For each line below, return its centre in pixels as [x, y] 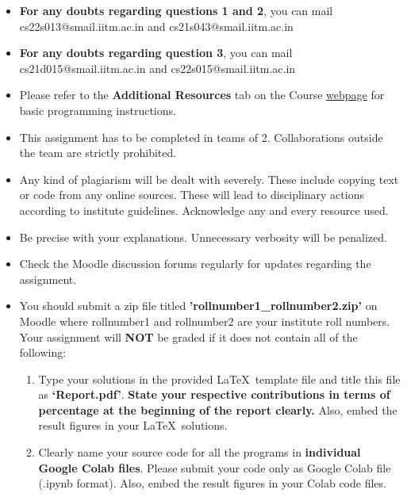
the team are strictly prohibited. [98, 153]
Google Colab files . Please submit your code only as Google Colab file [215, 467]
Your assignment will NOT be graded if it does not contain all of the [188, 336]
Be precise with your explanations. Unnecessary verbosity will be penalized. [203, 237]
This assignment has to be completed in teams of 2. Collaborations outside [201, 137]
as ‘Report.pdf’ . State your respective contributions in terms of [214, 394]
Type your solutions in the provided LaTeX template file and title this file [219, 378]
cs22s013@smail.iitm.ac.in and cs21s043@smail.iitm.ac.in [156, 26]
